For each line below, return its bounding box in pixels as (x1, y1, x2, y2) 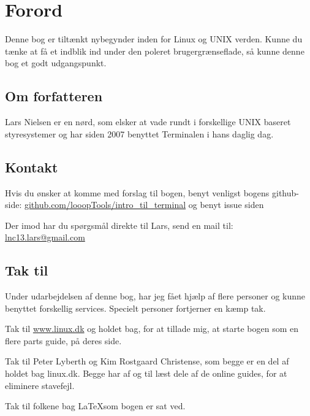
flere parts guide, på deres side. (5, 334, 122, 347)
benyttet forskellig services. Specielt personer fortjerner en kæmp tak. (5, 301, 266, 314)
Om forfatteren (5, 87, 103, 106)
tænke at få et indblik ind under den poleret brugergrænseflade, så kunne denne (5, 44, 304, 57)
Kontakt (5, 157, 58, 176)
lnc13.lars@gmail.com (5, 231, 85, 244)
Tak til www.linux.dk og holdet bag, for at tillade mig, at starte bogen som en (5, 322, 298, 335)
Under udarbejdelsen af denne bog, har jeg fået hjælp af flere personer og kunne (5, 290, 306, 302)
